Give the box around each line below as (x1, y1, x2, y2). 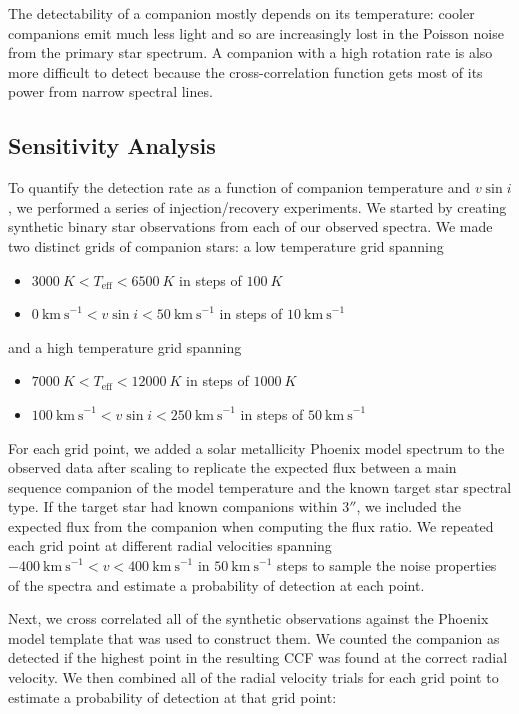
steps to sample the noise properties (277, 555, 497, 576)
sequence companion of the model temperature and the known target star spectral (8, 476, 512, 497)
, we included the (356, 496, 462, 517)
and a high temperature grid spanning (8, 336, 242, 357)
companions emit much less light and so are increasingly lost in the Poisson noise (8, 22, 504, 43)
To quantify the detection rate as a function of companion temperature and (8, 177, 471, 198)
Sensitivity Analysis (8, 130, 216, 161)
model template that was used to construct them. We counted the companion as (8, 627, 500, 648)
